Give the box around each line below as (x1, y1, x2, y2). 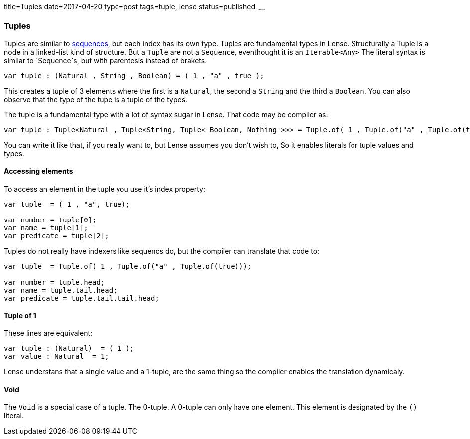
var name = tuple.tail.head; (4, 286, 117, 294)
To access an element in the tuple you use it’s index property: (4, 184, 205, 193)
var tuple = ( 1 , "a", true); (4, 200, 130, 208)
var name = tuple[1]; (4, 223, 88, 232)
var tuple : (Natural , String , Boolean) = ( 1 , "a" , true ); (4, 71, 264, 80)
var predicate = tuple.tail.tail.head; (4, 294, 159, 302)
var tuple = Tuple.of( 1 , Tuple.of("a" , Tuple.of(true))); (4, 262, 252, 270)
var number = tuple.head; (4, 278, 105, 286)
